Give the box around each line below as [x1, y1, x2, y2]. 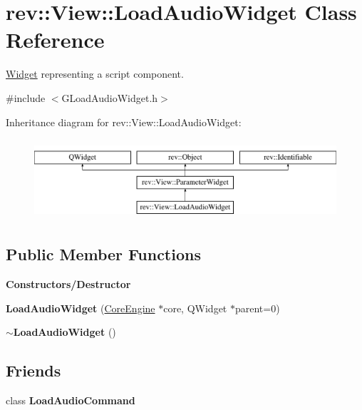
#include [6, 90, 46, 105]
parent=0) [234, 300, 280, 315]
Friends [6, 359, 61, 381]
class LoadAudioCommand [6, 393, 135, 408]
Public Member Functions [6, 243, 201, 265]
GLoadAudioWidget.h [61, 90, 158, 105]
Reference [6, 25, 105, 54]
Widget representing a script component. [6, 66, 184, 81]
